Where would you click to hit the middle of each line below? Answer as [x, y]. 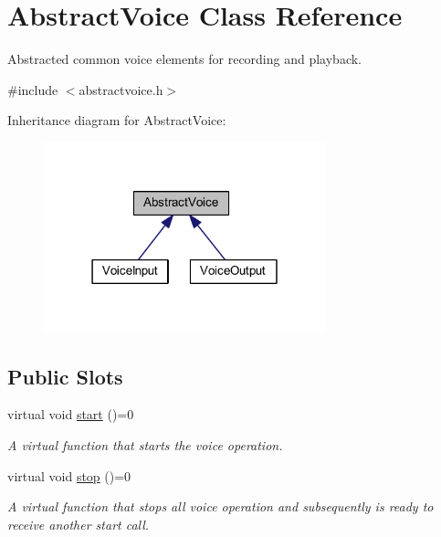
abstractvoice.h [121, 89]
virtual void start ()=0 [71, 414]
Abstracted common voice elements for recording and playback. [185, 59]
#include [33, 89]
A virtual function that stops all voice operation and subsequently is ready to [220, 506]
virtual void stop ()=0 [69, 475]
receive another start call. [79, 524]
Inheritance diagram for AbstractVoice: [117, 120]
